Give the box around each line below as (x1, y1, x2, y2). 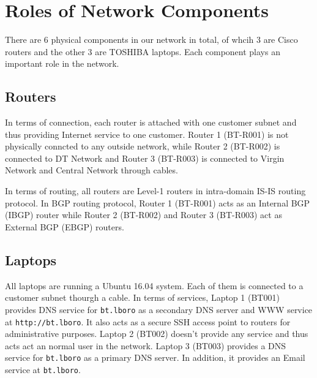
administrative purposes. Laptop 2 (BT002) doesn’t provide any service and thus (5, 327, 308, 340)
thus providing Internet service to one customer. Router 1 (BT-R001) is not (5, 127, 289, 140)
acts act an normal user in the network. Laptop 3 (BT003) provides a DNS (5, 339, 286, 352)
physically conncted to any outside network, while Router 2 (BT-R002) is (5, 140, 280, 153)
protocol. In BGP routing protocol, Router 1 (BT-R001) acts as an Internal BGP (5, 196, 310, 209)
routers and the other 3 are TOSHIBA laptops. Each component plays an (5, 45, 280, 58)
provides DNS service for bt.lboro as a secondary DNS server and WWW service (5, 303, 313, 316)
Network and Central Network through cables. (5, 164, 178, 176)
